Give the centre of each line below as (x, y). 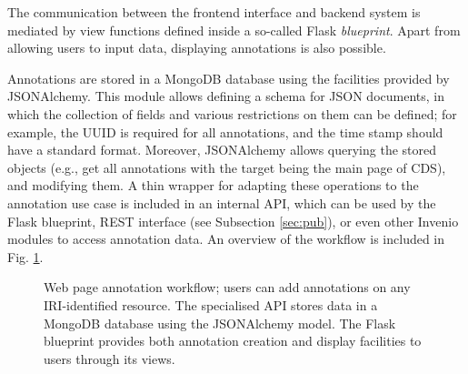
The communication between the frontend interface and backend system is (214, 12)
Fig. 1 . (25, 256)
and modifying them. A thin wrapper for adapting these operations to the (213, 185)
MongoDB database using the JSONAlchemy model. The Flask (220, 323)
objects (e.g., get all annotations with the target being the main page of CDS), (227, 167)
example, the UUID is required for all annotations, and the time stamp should (225, 131)
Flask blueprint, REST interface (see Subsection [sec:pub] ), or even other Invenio (233, 221)
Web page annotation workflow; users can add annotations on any (227, 287)
